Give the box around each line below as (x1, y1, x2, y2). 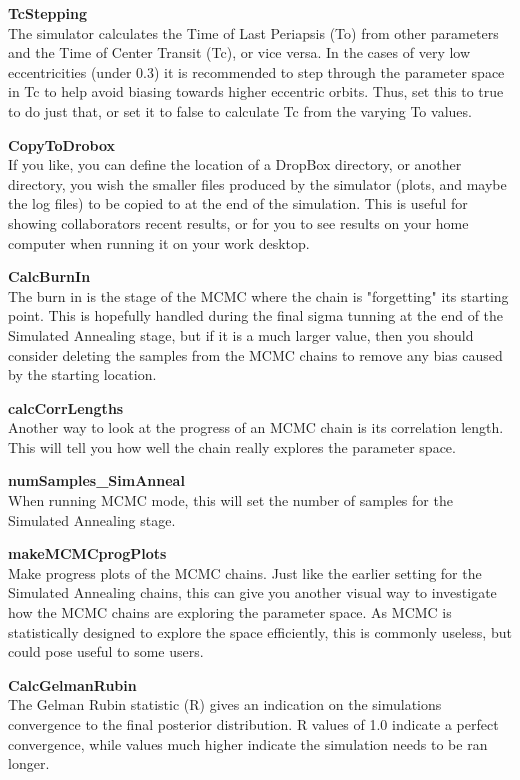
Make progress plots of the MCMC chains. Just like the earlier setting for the (8, 562, 482, 583)
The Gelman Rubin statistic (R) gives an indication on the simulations (8, 694, 442, 715)
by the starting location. (8, 364, 157, 385)
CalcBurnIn (8, 266, 91, 287)
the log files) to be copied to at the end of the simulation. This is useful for (8, 193, 468, 214)
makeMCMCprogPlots (8, 543, 167, 564)
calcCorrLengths (8, 397, 124, 418)
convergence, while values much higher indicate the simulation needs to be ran (8, 733, 488, 754)
